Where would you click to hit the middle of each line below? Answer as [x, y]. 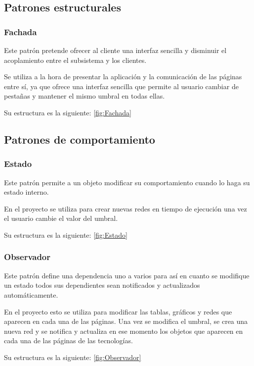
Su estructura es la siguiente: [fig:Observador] [73, 357]
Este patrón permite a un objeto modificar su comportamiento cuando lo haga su [127, 182]
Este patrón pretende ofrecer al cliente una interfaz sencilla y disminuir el [115, 50]
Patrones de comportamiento [80, 139]
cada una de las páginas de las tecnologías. [68, 340]
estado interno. [26, 192]
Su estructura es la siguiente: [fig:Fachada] [68, 112]
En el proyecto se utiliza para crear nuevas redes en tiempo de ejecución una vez [126, 208]
